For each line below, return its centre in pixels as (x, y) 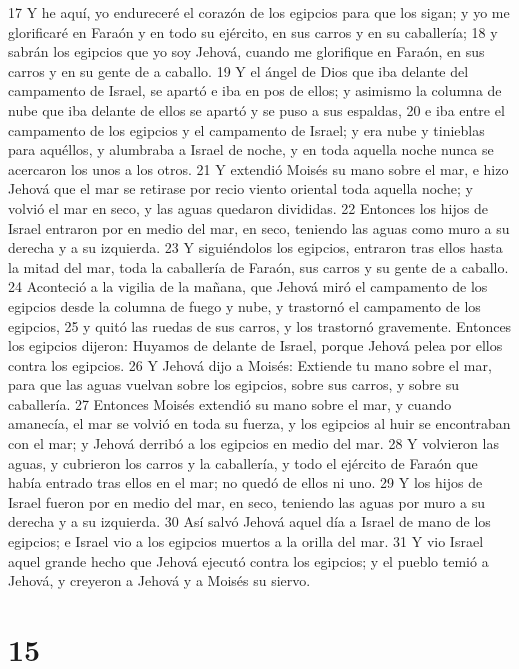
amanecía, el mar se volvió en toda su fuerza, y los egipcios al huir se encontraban (259, 423)
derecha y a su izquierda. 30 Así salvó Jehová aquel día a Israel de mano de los (249, 521)
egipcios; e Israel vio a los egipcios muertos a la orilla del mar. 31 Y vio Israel (246, 541)
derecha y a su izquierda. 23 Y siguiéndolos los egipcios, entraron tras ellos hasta (255, 247)
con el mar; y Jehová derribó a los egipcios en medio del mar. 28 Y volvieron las (253, 443)
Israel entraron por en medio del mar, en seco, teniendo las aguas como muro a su (259, 227)
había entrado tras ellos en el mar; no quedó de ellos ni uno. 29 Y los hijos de (245, 482)
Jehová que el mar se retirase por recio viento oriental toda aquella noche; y (240, 188)
